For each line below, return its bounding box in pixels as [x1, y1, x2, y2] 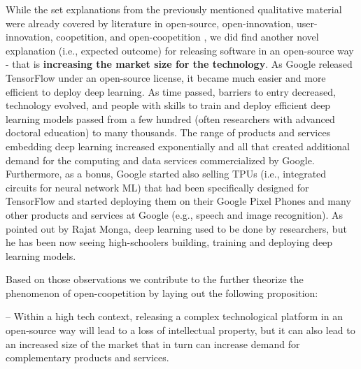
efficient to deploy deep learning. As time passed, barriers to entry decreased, [6, 84, 336, 99]
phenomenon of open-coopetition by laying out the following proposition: [6, 285, 318, 300]
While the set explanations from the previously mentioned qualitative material [6, 2, 342, 16]
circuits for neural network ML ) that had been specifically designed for [6, 180, 309, 194]
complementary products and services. [6, 350, 169, 365]
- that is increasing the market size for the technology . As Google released [6, 57, 353, 71]
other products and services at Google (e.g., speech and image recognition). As [6, 207, 344, 222]
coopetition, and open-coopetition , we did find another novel [56, 29, 319, 44]
